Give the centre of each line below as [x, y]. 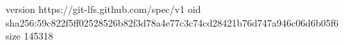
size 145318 [29, 36]
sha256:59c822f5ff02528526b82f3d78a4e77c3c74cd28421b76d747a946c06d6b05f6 [172, 22]
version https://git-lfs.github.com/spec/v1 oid [103, 9]
